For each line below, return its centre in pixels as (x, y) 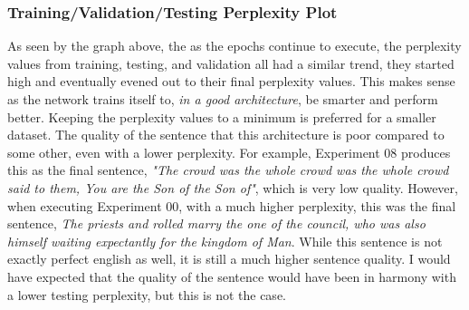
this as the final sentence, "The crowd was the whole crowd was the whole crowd (228, 170)
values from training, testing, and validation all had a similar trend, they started (231, 63)
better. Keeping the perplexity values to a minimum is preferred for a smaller (222, 116)
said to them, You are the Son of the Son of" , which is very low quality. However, (233, 187)
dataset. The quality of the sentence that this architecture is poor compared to (226, 135)
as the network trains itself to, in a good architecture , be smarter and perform (223, 99)
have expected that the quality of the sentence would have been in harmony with (232, 276)
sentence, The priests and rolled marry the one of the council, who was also (216, 223)
